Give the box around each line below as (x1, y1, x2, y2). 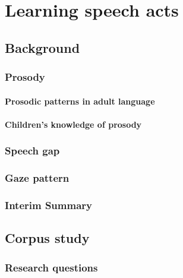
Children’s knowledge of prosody (5, 118, 142, 130)
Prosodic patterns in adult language (5, 94, 155, 107)
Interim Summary (5, 197, 92, 212)
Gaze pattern (5, 170, 70, 185)
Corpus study (5, 229, 90, 247)
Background (5, 38, 80, 56)
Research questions (5, 260, 98, 274)
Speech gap (5, 143, 60, 158)
